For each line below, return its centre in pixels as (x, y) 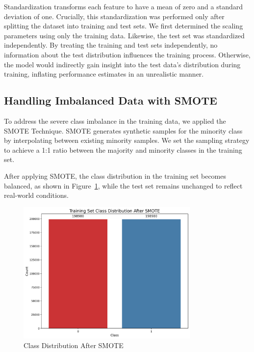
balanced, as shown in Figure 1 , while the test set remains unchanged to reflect (123, 185)
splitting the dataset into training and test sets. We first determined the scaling (124, 26)
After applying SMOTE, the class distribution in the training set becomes (115, 176)
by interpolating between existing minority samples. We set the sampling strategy (127, 140)
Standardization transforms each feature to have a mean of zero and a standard (123, 6)
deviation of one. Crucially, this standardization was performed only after (114, 16)
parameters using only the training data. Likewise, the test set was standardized (124, 35)
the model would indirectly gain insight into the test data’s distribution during (122, 64)
